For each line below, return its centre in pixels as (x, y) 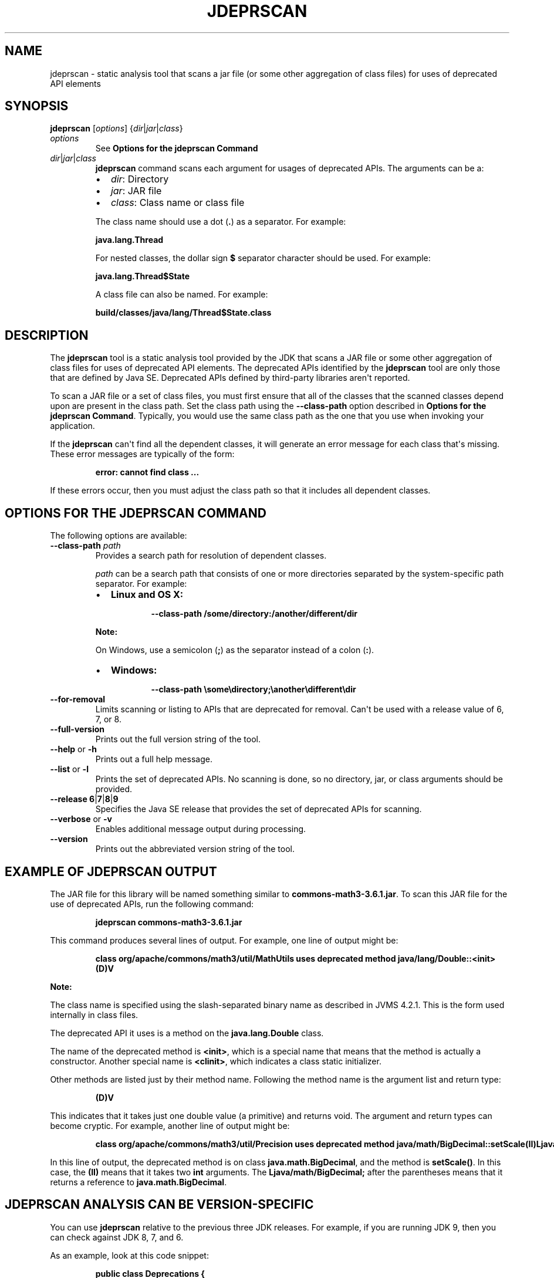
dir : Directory (140, 179)
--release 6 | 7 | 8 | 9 (84, 799)
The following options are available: (119, 536)
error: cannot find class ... (147, 472)
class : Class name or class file (178, 203)
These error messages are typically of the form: (142, 454)
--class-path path (85, 546)
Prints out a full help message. (154, 759)
